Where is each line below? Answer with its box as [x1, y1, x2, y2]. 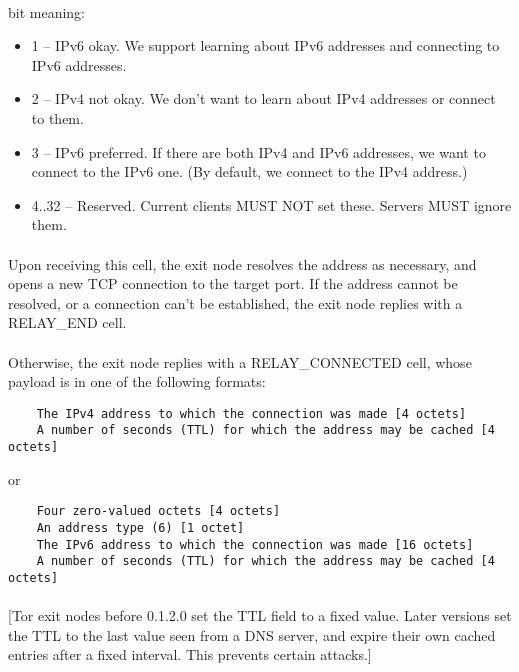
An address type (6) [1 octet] [36, 520, 245, 535]
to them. [31, 107, 84, 128]
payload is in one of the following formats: [8, 371, 266, 392]
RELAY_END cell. [8, 312, 127, 333]
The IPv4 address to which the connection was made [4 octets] [36, 406, 467, 421]
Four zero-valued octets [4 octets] [36, 504, 281, 519]
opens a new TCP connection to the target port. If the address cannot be [8, 273, 458, 294]
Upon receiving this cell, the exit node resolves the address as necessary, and [8, 253, 477, 274]
